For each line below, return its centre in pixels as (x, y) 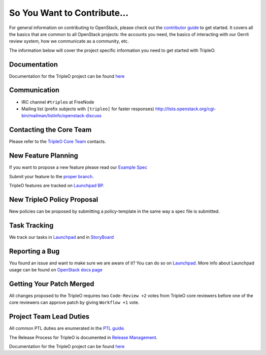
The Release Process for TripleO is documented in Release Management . (83, 337)
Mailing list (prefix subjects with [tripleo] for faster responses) (88, 109)
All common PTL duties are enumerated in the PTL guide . (67, 328)
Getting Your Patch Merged (52, 284)
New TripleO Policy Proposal (54, 199)
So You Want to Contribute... (69, 13)
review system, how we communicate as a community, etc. (69, 41)
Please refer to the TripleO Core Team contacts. (57, 142)
